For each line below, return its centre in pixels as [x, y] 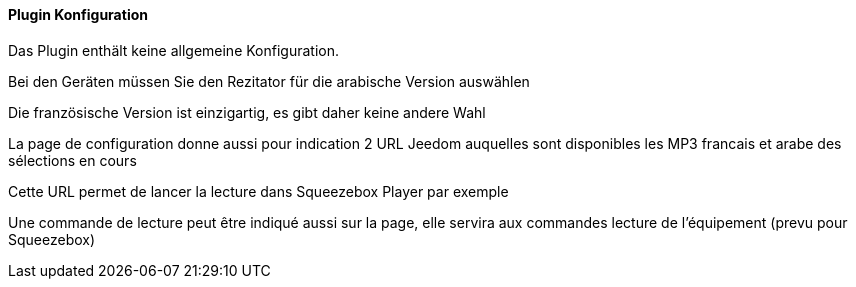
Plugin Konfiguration [78, 14]
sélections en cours [72, 160]
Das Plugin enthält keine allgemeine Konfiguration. [173, 50]
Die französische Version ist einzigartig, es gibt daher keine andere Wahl [247, 112]
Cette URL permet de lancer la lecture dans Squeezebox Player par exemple [258, 191]
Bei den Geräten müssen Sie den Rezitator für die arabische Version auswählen [269, 81]
